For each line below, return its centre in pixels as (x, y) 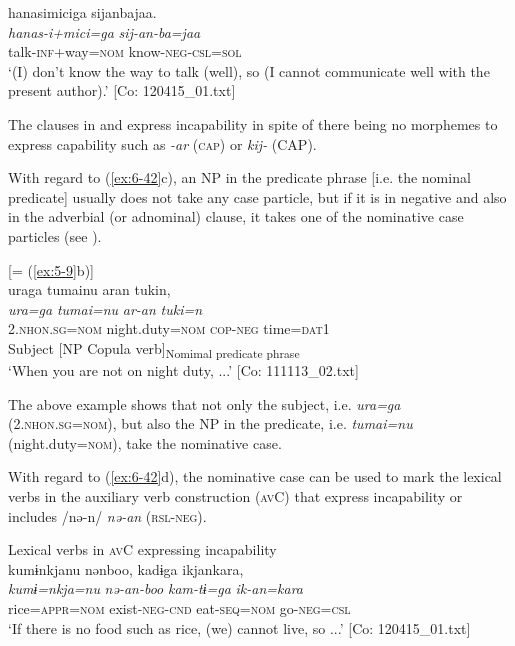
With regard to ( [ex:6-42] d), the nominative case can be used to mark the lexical (255, 476)
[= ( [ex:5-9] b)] (51, 269)
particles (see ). (55, 235)
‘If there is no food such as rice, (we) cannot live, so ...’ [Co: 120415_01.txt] (239, 627)
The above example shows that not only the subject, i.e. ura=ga (204, 403)
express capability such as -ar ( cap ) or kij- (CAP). (162, 143)
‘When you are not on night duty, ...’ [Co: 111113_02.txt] (183, 370)
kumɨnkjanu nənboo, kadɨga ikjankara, (126, 568)
